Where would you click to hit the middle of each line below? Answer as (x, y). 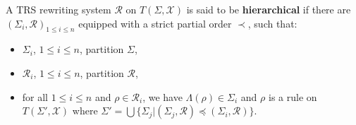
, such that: (272, 23)
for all (35, 96)
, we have (162, 96)
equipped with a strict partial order (155, 23)
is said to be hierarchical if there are (269, 9)
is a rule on (293, 96)
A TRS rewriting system (59, 9)
